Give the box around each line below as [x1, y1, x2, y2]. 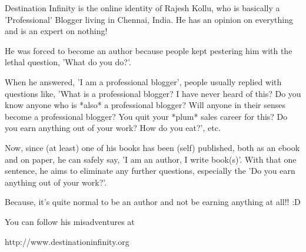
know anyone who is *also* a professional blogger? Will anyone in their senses [5, 99, 286, 111]
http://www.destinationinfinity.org [5, 235, 129, 247]
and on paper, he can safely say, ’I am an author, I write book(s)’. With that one [5, 153, 297, 165]
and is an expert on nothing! [5, 25, 108, 37]
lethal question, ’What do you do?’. [5, 56, 131, 68]
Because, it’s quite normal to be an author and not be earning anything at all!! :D [5, 196, 301, 208]
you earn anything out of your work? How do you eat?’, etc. [5, 122, 221, 134]
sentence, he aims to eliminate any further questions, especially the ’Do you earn [5, 164, 295, 177]
